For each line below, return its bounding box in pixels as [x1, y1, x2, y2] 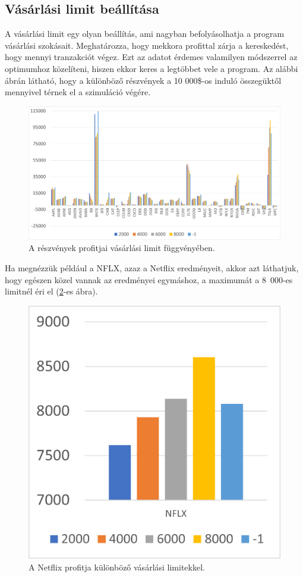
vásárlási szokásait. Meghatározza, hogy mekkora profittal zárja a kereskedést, [5, 39, 289, 51]
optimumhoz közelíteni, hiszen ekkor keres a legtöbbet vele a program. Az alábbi [5, 62, 298, 74]
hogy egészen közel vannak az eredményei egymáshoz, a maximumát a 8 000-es [5, 273, 293, 286]
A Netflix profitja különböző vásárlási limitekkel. [29, 561, 205, 573]
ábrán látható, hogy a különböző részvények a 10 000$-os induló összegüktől [5, 74, 282, 86]
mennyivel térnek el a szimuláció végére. [5, 86, 151, 98]
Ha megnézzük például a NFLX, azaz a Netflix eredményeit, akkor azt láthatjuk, [5, 261, 299, 274]
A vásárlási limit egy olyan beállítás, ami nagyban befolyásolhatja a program [5, 27, 285, 40]
